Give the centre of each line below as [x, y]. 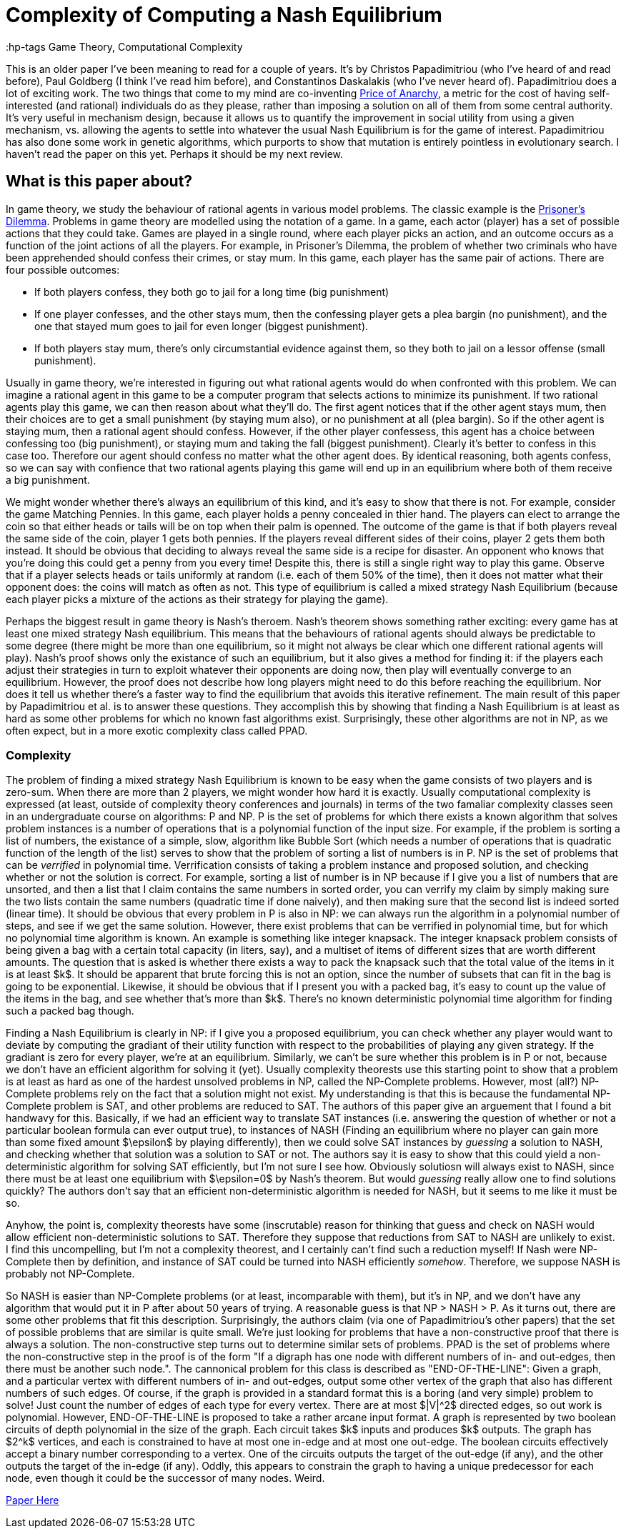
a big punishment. [48, 479]
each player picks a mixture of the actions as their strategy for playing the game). [197, 599]
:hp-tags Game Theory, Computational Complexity [124, 46]
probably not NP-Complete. [70, 1274]
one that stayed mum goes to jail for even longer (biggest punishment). [202, 326]
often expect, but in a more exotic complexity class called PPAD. [157, 730]
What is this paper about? [99, 181]
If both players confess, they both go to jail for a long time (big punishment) [212, 292]
